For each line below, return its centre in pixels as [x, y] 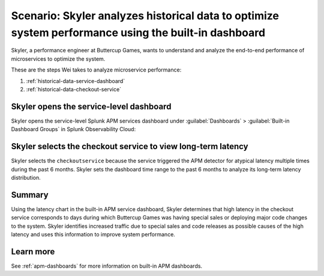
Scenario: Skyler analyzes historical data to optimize [145, 16]
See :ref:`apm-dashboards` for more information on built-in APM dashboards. [107, 266]
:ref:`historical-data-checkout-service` [74, 89]
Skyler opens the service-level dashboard [91, 106]
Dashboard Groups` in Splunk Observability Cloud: [73, 129]
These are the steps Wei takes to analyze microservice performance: [96, 70]
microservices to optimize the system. [58, 59]
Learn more [33, 252]
